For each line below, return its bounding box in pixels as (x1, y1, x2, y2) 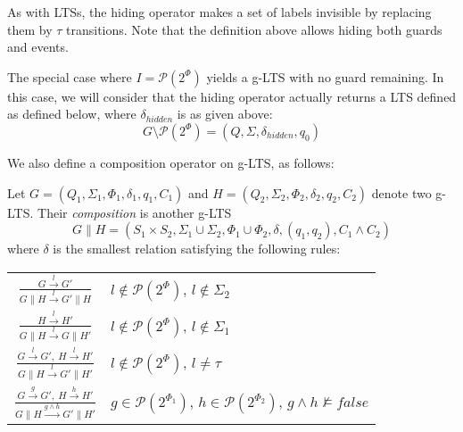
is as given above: (177, 104, 273, 123)
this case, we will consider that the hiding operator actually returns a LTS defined (7, 87, 457, 105)
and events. (7, 37, 69, 56)
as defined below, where (7, 104, 136, 123)
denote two (371, 183, 432, 202)
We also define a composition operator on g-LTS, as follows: (7, 153, 335, 171)
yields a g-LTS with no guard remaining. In (206, 67, 444, 86)
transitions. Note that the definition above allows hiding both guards (66, 20, 442, 38)
